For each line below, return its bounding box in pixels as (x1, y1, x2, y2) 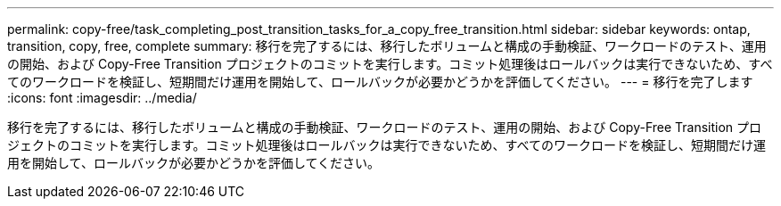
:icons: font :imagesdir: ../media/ (7, 90, 197, 105)
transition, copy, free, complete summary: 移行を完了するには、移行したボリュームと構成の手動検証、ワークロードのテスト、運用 (7, 38, 767, 54)
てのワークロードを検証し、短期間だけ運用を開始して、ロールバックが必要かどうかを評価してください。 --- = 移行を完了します (7, 74, 753, 89)
